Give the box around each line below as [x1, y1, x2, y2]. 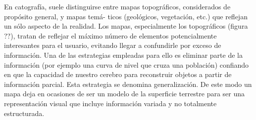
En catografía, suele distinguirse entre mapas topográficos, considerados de [4, 1, 231, 11]
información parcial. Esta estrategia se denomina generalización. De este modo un [4, 79, 252, 89]
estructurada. [4, 108, 45, 118]
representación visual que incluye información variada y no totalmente [4, 98, 217, 108]
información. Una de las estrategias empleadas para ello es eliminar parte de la [4, 49, 243, 60]
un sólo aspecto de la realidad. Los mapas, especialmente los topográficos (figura [4, 21, 248, 31]
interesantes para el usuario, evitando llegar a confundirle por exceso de [4, 40, 221, 50]
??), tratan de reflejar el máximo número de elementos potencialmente [4, 30, 217, 40]
